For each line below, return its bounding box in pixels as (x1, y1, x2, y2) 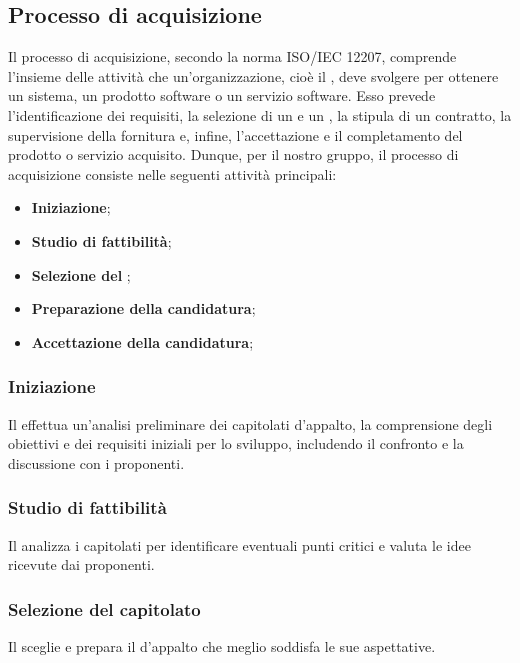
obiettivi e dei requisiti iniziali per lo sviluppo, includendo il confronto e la (8, 433, 464, 454)
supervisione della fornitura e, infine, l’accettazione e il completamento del (8, 124, 463, 145)
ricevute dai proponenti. (8, 554, 155, 575)
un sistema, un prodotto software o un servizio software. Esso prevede (8, 85, 436, 106)
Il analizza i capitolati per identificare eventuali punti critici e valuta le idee (8, 534, 471, 555)
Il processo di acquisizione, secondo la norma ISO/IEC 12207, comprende (8, 46, 457, 67)
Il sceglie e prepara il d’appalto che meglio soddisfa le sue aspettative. (8, 635, 436, 656)
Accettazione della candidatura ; (31, 331, 254, 352)
